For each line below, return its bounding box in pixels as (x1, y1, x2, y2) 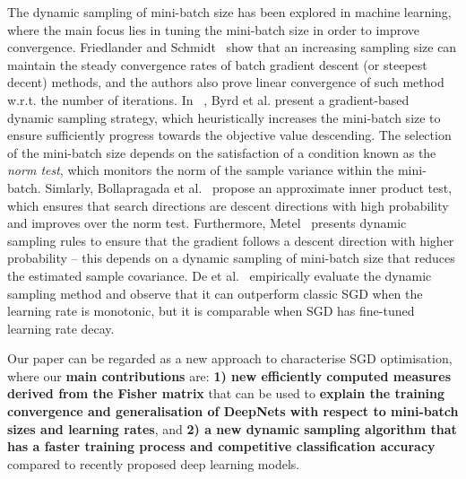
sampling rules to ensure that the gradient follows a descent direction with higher (7, 231, 454, 249)
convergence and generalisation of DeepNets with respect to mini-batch (7, 402, 459, 421)
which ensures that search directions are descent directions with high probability (7, 196, 449, 214)
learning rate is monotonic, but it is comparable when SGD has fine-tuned (7, 301, 415, 320)
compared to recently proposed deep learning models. (7, 454, 300, 473)
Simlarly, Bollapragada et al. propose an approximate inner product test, (45, 178, 453, 196)
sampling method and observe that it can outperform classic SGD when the (7, 283, 423, 302)
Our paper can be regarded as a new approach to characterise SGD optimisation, (7, 349, 453, 368)
